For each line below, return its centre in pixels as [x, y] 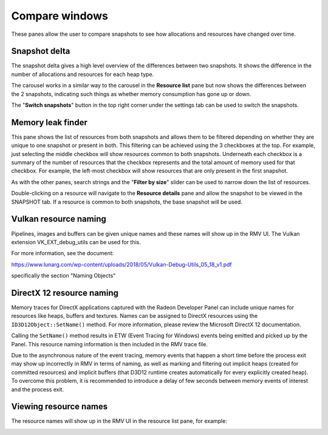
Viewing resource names [60, 407]
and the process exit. [37, 389]
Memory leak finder [49, 122]
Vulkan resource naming [59, 219]
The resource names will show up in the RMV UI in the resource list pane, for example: [119, 421]
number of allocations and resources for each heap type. [83, 74]
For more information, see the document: [63, 253]
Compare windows [60, 16]
